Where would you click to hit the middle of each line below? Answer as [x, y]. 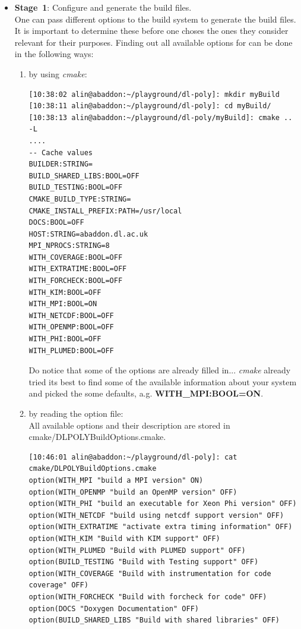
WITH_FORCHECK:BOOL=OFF [76, 281]
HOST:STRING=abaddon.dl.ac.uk [88, 234]
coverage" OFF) [58, 585]
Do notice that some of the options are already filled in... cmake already [160, 370]
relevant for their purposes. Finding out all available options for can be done [153, 42]
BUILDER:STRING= [61, 164]
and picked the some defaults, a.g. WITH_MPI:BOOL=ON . [146, 393]
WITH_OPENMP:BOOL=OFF [71, 327]
